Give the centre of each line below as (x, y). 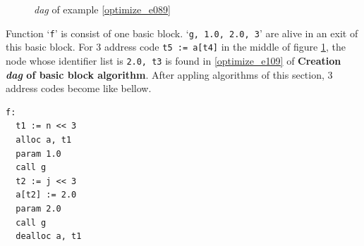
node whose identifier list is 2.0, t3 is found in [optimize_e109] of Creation (174, 60)
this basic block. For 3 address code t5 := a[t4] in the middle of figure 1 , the (176, 47)
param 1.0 (38, 154)
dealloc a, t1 (49, 237)
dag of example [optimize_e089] (102, 9)
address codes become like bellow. (79, 88)
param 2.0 (38, 208)
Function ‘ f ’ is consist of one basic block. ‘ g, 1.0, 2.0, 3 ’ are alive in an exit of (182, 33)
